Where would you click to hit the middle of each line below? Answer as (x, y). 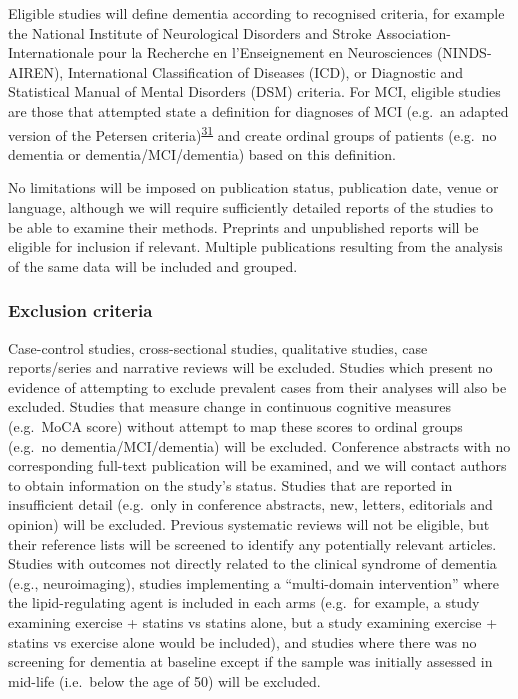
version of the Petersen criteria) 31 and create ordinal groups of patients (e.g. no (252, 133)
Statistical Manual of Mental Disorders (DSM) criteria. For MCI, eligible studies (254, 91)
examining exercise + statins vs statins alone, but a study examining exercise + (253, 621)
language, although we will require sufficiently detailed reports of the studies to (251, 207)
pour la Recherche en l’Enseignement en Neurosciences (265, 52)
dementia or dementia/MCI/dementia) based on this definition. (202, 153)
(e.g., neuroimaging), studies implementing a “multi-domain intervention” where (254, 582)
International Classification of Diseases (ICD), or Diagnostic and (265, 71)
